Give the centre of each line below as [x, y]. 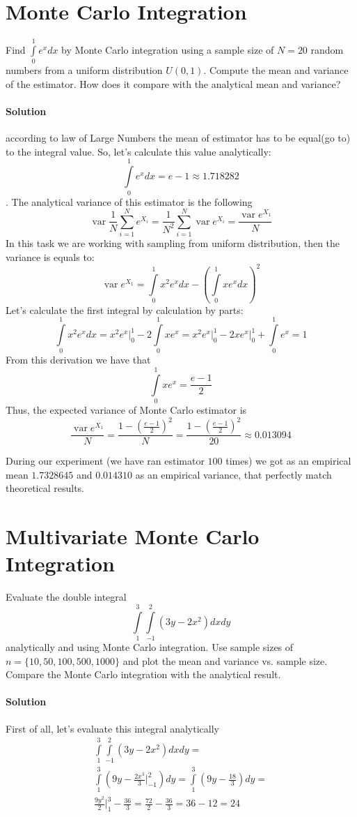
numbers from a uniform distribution [84, 70]
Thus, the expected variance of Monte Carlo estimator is [126, 410]
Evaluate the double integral [66, 597]
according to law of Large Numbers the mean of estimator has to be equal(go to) [178, 138]
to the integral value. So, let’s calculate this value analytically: [138, 151]
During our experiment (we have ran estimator [105, 461]
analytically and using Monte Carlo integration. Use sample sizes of [150, 646]
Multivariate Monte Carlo [133, 536]
